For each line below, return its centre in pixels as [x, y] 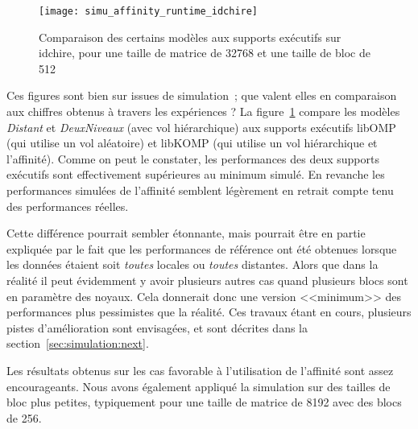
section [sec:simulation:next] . [78, 343]
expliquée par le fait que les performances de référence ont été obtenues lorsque [202, 248]
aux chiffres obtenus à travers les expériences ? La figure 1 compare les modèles [203, 111]
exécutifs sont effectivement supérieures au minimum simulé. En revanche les [196, 174]
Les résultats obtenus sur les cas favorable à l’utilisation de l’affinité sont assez [200, 370]
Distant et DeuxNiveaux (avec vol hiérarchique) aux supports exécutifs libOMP [201, 127]
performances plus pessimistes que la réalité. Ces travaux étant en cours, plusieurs [209, 312]
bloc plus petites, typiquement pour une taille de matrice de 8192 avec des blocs [204, 402]
